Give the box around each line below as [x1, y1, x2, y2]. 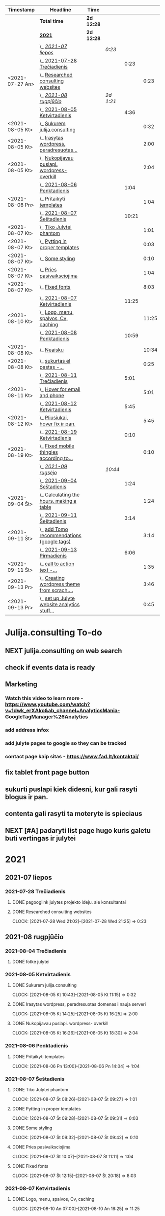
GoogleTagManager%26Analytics [5, 713, 88, 720]
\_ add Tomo [39, 526, 68, 532]
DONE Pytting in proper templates [12, 1106, 81, 1112]
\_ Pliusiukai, [39, 414, 68, 421]
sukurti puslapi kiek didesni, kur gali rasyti [5, 785, 137, 793]
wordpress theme [39, 581, 80, 588]
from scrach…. [39, 587, 74, 593]
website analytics [39, 601, 80, 608]
